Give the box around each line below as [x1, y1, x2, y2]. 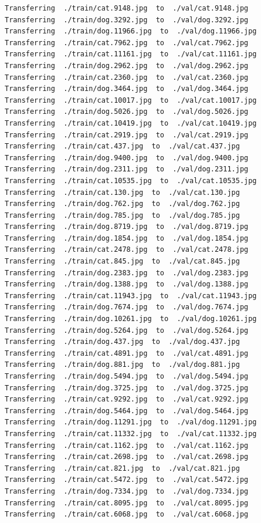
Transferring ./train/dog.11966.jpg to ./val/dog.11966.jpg [5, 27, 257, 36]
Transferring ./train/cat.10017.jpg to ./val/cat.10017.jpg [5, 96, 257, 104]
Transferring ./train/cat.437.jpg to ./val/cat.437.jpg [5, 142, 240, 151]
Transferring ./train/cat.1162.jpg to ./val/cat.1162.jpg [5, 441, 249, 450]
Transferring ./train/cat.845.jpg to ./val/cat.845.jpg [5, 257, 240, 266]
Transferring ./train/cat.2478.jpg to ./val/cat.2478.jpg [5, 245, 249, 254]
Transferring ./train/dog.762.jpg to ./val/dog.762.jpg [5, 200, 240, 208]
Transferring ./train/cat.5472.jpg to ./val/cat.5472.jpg [5, 475, 249, 484]
